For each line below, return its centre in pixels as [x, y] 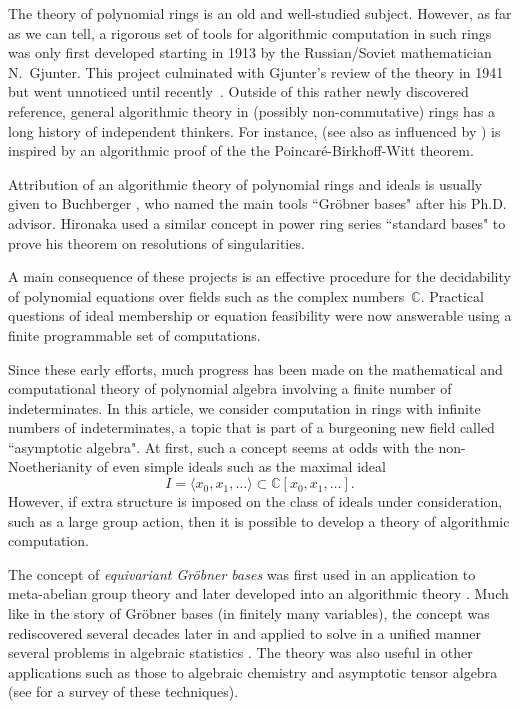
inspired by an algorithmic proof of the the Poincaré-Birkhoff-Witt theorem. [241, 150]
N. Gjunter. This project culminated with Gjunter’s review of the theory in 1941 [256, 71]
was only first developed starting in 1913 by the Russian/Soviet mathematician [250, 52]
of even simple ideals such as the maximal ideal [241, 466]
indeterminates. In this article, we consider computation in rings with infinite [244, 407]
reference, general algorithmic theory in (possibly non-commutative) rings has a [252, 110]
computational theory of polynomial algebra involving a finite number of [230, 388]
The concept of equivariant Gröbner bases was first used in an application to [242, 573]
